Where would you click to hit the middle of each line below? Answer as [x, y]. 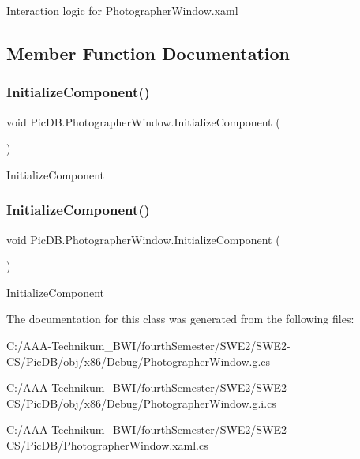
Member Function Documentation [148, 53]
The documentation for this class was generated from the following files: [180, 319]
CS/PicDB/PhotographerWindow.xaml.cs [107, 444]
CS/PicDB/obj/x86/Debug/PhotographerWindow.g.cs [139, 361]
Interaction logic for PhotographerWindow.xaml [122, 10]
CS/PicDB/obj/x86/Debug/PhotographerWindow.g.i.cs [141, 403]
